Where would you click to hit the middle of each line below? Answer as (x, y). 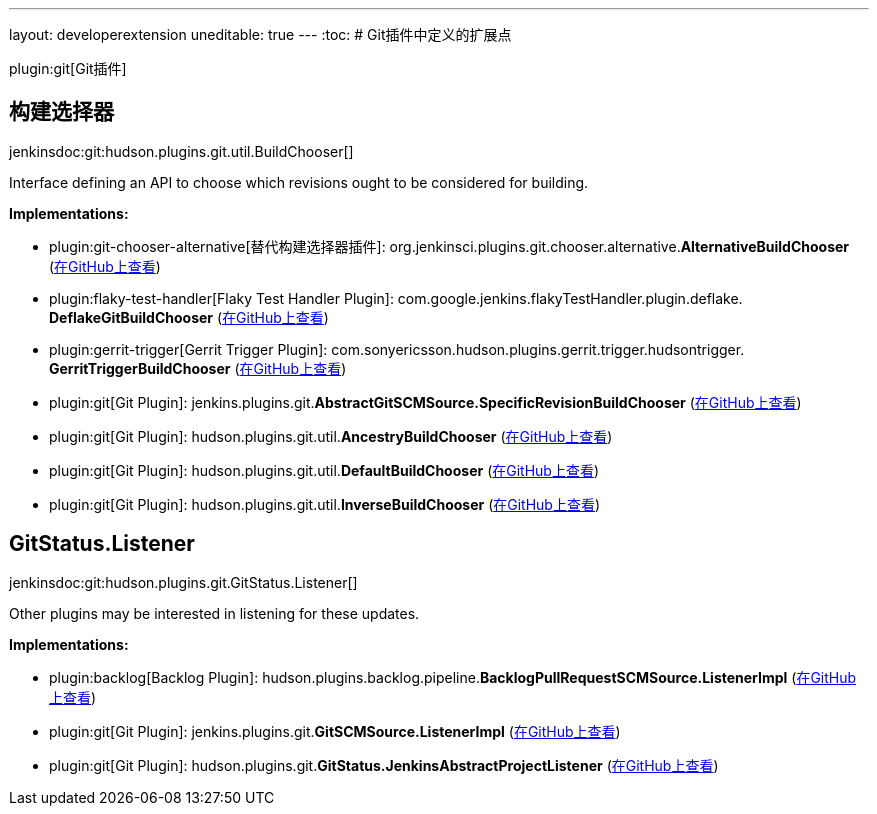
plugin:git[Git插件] (68, 68)
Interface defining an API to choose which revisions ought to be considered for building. (299, 182)
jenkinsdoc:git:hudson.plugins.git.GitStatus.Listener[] (183, 582)
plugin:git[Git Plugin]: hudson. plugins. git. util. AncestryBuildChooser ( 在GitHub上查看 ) (331, 436)
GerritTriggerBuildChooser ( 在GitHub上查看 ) (198, 368)
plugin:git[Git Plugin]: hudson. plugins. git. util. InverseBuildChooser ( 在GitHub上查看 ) (325, 504)
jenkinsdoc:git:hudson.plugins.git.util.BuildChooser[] (181, 151)
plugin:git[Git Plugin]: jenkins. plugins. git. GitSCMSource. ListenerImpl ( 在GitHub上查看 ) (335, 731)
